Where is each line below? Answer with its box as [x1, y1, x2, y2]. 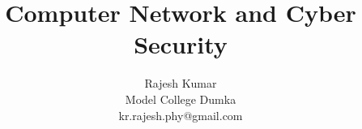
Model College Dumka [125, 90, 236, 107]
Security [134, 28, 228, 61]
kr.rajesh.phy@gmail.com [118, 106, 243, 123]
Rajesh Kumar [144, 75, 217, 92]
